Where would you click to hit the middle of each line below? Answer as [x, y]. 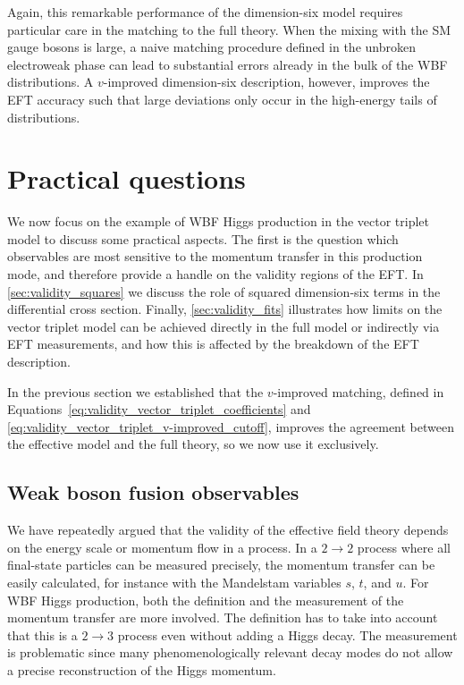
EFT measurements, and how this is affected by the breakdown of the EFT [213, 344]
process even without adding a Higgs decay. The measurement [287, 634]
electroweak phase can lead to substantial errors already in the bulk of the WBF [228, 64]
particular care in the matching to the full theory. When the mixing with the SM [229, 29]
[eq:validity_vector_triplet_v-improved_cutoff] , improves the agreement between [231, 426]
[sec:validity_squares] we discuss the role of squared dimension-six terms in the [224, 291]
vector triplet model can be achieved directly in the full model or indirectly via [224, 326]
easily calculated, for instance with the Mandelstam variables [174, 582]
